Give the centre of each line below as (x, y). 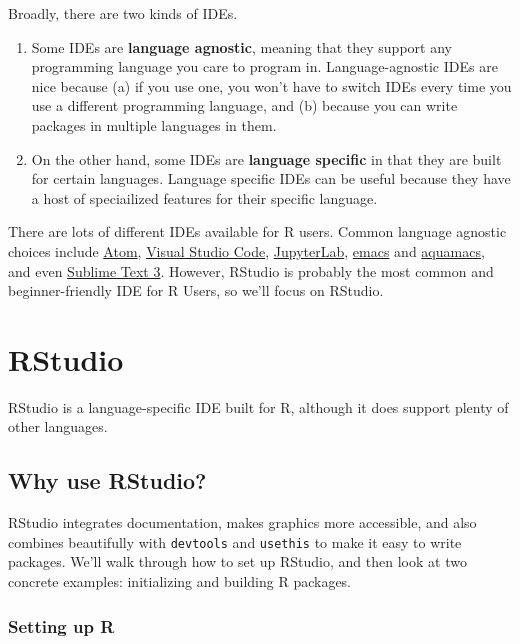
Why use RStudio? (107, 480)
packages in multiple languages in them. (154, 124)
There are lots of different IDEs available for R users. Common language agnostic (257, 231)
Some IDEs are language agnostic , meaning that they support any (241, 46)
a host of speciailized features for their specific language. (204, 197)
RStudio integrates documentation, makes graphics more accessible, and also (242, 522)
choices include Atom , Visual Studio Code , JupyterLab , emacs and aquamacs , (246, 250)
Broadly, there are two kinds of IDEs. (123, 13)
